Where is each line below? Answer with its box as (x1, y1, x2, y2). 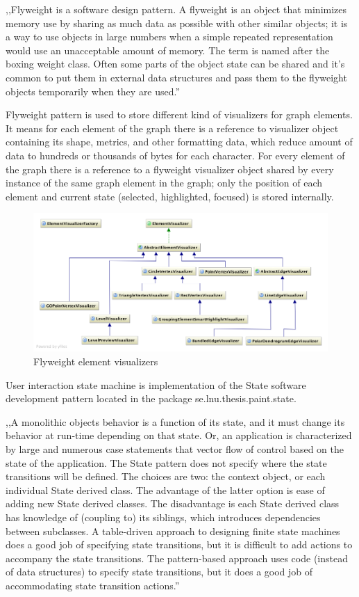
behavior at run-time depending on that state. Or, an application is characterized (6, 428, 352, 443)
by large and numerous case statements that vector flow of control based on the (6, 441, 344, 456)
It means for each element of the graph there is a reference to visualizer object (6, 120, 339, 135)
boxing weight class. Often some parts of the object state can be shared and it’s (6, 56, 345, 71)
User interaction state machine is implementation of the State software (6, 377, 306, 392)
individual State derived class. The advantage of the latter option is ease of (6, 482, 325, 497)
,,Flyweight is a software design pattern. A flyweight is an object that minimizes (6, 2, 347, 16)
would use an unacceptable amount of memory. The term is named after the (6, 42, 330, 57)
